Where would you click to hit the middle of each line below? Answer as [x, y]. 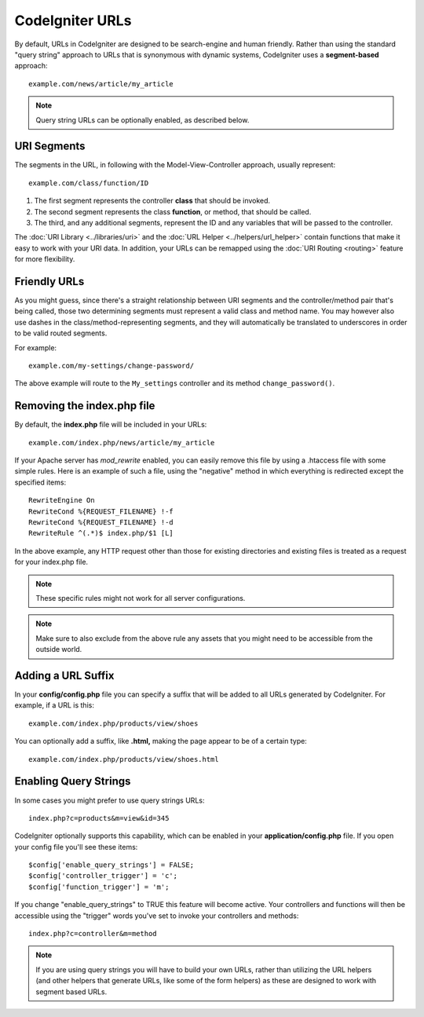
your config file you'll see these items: [76, 847]
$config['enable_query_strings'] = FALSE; [111, 865]
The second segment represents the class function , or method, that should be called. [173, 211]
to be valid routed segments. [61, 333]
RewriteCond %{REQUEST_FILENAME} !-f [101, 511]
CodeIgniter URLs [73, 20]
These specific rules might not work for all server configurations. [141, 598]
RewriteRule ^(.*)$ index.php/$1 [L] [101, 533]
